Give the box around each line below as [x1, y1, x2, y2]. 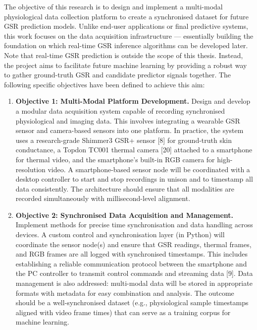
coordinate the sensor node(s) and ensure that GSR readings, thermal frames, [15, 239, 252, 249]
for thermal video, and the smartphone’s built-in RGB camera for [15, 154, 215, 164]
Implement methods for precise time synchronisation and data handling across [15, 219, 253, 230]
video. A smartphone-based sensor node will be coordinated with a [48, 164, 250, 174]
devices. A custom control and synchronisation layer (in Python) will [15, 229, 225, 240]
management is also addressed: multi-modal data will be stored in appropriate [15, 278, 253, 288]
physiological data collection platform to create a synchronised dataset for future [4, 11, 249, 21]
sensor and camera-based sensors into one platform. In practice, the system [15, 125, 244, 135]
